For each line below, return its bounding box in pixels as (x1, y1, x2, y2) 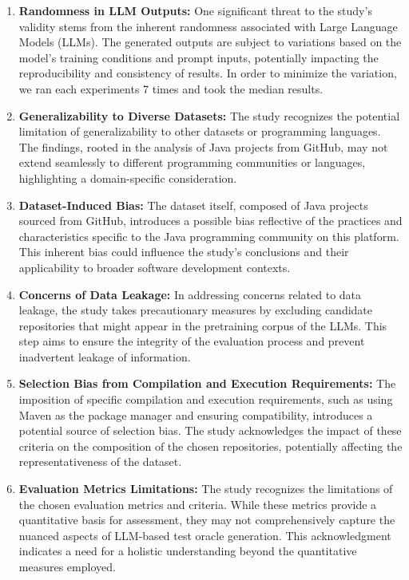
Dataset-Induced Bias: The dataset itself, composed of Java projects (18, 196, 368, 213)
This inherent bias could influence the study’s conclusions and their (18, 243, 349, 260)
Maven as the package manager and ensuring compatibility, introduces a (18, 406, 373, 423)
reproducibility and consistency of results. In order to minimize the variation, (18, 65, 397, 81)
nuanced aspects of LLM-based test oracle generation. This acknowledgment (18, 527, 391, 543)
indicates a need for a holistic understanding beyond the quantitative (18, 543, 357, 559)
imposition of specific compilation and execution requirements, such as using (18, 391, 393, 408)
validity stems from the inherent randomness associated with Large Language (18, 18, 398, 34)
